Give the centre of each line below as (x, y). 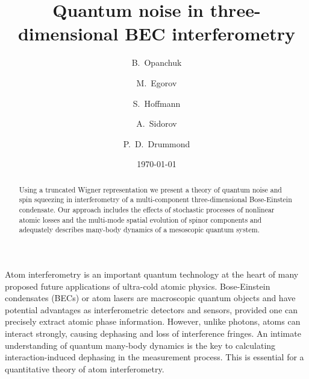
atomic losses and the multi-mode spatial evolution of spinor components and (140, 219)
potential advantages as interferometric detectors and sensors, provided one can (151, 309)
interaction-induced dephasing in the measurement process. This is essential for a (154, 357)
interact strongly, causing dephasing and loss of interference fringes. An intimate (153, 333)
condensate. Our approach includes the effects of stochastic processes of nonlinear (147, 209)
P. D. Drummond (157, 143)
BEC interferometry (210, 33)
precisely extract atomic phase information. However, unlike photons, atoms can (153, 321)
